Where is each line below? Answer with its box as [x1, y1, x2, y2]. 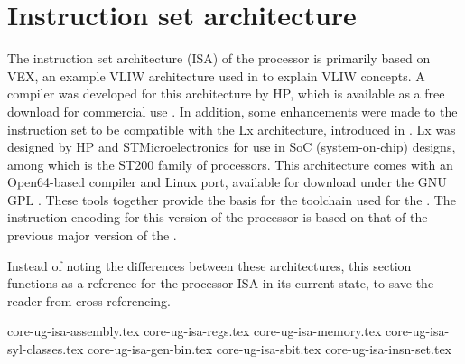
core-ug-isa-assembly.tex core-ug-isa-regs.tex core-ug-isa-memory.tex [7, 322, 382, 341]
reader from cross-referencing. [7, 291, 171, 310]
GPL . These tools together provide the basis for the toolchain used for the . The [7, 190, 456, 209]
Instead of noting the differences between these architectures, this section [7, 256, 412, 275]
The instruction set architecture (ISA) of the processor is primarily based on [7, 49, 431, 68]
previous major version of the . [7, 226, 177, 245]
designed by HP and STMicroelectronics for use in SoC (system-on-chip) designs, [7, 137, 456, 156]
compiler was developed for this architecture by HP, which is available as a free [7, 84, 445, 103]
